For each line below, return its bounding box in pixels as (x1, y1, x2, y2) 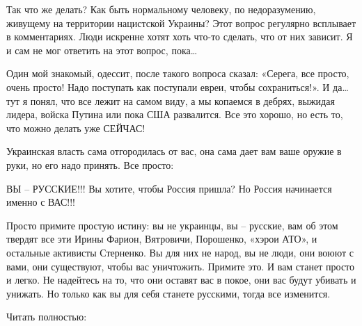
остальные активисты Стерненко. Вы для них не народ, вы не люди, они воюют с (6, 245, 354, 259)
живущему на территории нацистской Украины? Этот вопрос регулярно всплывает (6, 15, 356, 30)
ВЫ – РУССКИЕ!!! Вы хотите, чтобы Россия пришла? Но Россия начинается (6, 181, 332, 195)
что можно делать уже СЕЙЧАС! (6, 120, 145, 135)
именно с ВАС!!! (6, 195, 75, 209)
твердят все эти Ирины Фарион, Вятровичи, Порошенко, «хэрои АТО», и (6, 231, 317, 246)
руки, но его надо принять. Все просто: (6, 157, 174, 172)
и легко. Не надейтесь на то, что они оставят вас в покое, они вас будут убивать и (6, 272, 356, 287)
